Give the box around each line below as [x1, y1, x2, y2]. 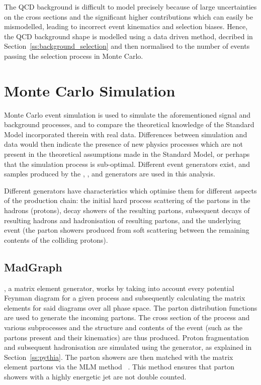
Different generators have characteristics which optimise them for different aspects [4, 185, 257, 196]
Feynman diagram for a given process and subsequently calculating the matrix [4, 293, 245, 303]
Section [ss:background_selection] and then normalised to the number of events [4, 41, 250, 51]
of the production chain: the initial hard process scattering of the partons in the [4, 195, 250, 206]
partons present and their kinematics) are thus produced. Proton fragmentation [4, 332, 249, 342]
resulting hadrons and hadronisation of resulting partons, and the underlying [4, 215, 241, 225]
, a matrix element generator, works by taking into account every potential [4, 282, 234, 293]
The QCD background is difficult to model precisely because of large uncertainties [4, 2, 257, 12]
